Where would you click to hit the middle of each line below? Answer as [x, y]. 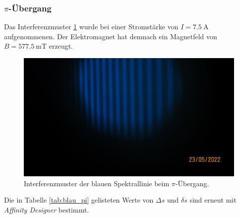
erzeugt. [61, 46]
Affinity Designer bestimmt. [47, 209]
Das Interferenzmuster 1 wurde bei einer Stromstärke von [91, 27]
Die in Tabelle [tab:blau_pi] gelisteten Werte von [79, 200]
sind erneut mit [213, 200]
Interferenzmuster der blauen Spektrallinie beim [97, 183]
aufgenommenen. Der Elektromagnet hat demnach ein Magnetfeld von [111, 36]
